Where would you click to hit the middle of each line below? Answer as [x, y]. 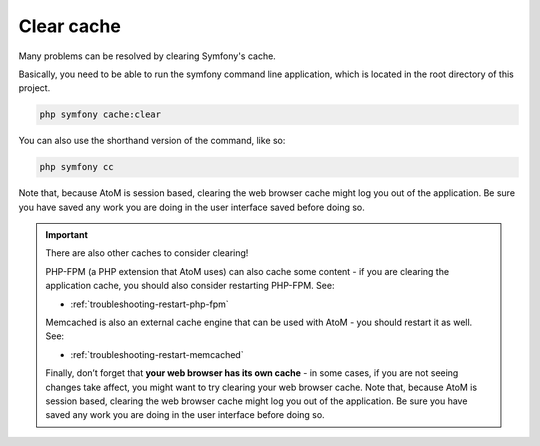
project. [34, 88]
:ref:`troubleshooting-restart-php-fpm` [149, 304]
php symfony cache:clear [100, 114]
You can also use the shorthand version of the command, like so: [152, 141]
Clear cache [70, 26]
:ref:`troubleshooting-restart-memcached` [157, 354]
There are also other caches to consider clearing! [147, 253]
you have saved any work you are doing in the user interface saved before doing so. [191, 207]
